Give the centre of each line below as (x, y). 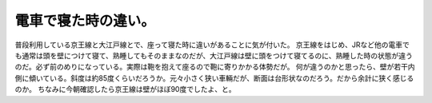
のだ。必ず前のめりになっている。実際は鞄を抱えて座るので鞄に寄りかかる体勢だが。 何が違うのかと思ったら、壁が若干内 (215, 67)
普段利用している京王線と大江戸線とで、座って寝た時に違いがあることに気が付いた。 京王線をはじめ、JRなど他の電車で (212, 45)
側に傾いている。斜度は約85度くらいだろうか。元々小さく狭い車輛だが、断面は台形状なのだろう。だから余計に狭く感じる (214, 78)
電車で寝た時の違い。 (85, 21)
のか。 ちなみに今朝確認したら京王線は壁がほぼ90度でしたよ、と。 (125, 89)
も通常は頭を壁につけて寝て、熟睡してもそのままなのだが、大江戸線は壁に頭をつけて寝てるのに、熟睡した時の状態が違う (214, 55)
